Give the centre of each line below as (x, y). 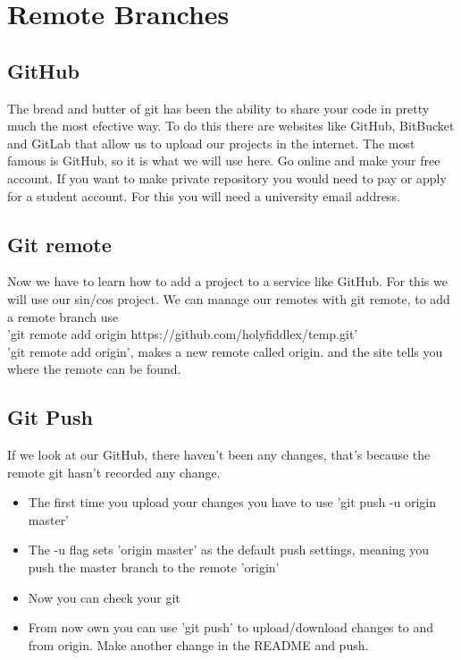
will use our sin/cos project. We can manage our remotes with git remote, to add (229, 298)
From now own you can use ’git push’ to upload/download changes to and (230, 627)
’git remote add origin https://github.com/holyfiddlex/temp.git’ (183, 334)
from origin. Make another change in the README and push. (198, 644)
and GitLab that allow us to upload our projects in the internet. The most (211, 143)
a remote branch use (63, 316)
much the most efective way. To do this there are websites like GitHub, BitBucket (231, 126)
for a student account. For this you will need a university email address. (204, 195)
